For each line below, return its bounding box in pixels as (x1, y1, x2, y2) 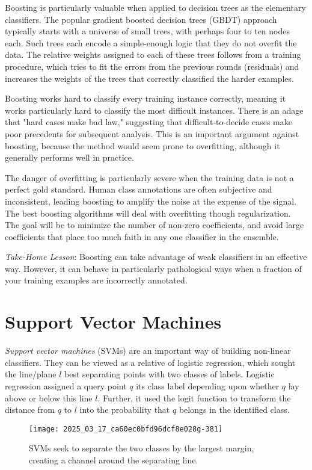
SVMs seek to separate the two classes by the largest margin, (29, 442, 254, 454)
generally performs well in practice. (5, 151, 134, 164)
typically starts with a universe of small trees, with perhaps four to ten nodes (5, 25, 290, 37)
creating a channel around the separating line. (29, 454, 198, 466)
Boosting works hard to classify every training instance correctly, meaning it (5, 92, 286, 105)
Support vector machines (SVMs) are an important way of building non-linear (5, 344, 291, 357)
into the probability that (79, 403, 170, 416)
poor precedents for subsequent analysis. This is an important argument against (5, 127, 299, 140)
